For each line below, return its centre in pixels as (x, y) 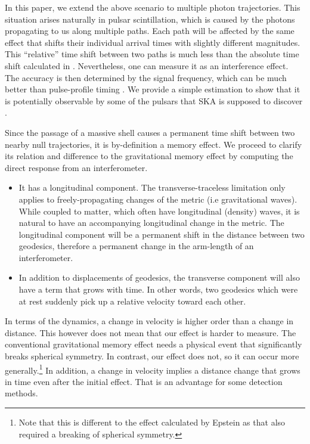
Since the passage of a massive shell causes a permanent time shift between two (150, 132)
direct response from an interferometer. (76, 167)
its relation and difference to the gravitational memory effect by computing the (149, 156)
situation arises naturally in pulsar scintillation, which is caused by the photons (150, 19)
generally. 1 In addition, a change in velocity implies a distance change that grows (153, 369)
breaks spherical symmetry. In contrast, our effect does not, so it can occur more (152, 356)
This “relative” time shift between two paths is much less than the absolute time (152, 54)
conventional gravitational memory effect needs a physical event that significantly (154, 344)
